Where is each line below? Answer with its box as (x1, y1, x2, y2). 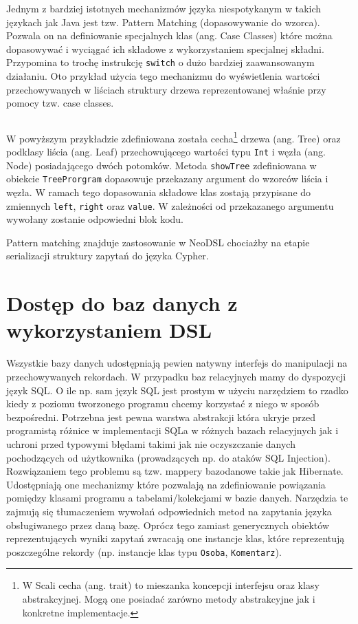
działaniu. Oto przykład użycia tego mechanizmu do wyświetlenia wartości (6, 69, 320, 83)
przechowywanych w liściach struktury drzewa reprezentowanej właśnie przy (6, 82, 326, 96)
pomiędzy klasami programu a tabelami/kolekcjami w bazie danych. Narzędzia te (6, 491, 348, 505)
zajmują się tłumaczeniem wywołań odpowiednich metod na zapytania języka (6, 504, 332, 518)
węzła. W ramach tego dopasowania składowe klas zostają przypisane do (6, 185, 311, 200)
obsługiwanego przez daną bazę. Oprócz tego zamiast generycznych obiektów (6, 517, 330, 532)
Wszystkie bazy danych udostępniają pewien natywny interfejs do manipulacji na (6, 356, 348, 370)
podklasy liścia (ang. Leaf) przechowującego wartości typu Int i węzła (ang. (6, 144, 326, 159)
